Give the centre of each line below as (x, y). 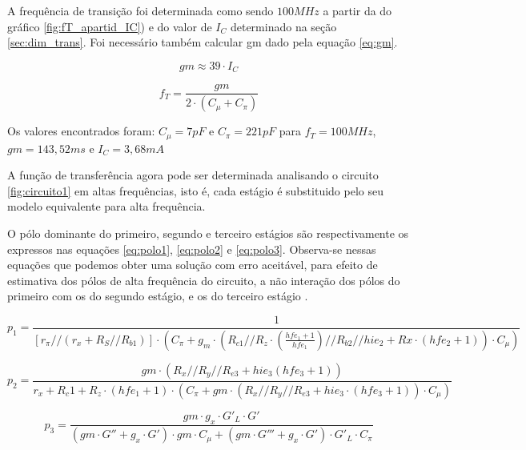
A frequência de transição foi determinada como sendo (141, 10)
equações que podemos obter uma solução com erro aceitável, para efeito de (193, 265)
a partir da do (357, 10)
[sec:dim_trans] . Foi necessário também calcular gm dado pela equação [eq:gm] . (203, 42)
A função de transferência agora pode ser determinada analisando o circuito (193, 175)
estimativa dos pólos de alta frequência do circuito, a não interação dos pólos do (204, 280)
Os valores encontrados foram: (81, 131)
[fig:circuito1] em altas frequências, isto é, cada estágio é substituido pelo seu (195, 190)
